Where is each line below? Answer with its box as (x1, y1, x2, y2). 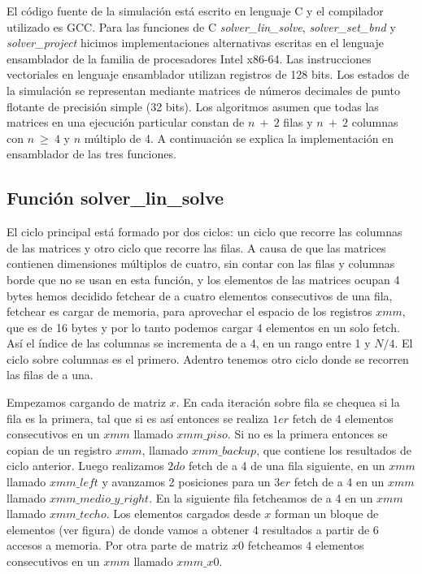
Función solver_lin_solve (7, 185, 224, 210)
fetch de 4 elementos (292, 409, 394, 426)
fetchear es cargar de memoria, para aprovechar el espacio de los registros (7, 303, 372, 320)
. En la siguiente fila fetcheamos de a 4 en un (149, 489, 373, 506)
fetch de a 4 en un (294, 473, 385, 490)
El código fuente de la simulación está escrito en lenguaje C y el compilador (7, 2, 384, 19)
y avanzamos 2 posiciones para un (102, 473, 271, 490)
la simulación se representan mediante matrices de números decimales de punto (7, 81, 400, 98)
